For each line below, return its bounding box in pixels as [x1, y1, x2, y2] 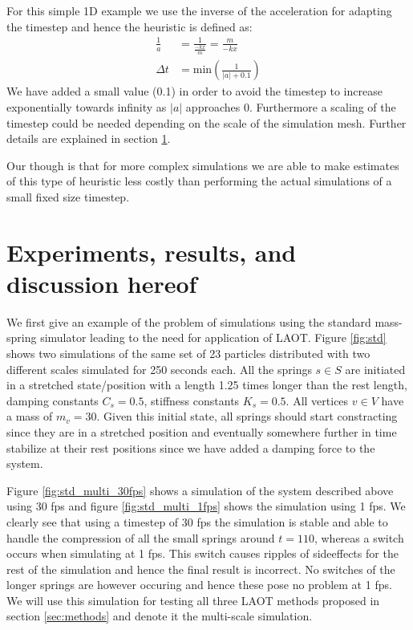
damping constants [6, 392, 99, 408]
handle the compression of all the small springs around [6, 529, 275, 546]
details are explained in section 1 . [6, 130, 171, 147]
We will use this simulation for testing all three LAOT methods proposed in [6, 591, 380, 608]
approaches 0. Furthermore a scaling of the [185, 98, 396, 115]
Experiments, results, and [6, 235, 297, 268]
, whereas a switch [314, 529, 404, 546]
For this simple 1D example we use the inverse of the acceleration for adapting [6, 2, 392, 18]
